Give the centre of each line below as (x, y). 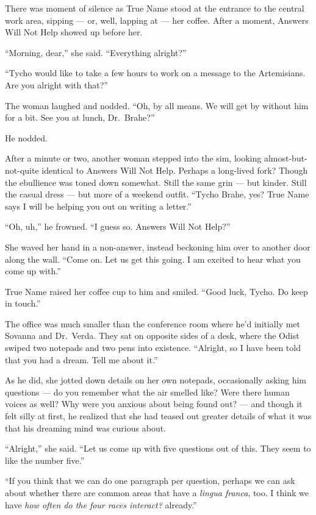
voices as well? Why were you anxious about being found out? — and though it (154, 404)
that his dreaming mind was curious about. (85, 428)
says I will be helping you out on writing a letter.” (98, 206)
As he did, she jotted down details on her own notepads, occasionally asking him (156, 380)
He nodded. (27, 137)
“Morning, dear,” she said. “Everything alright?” (96, 52)
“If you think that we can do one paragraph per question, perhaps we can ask (150, 481)
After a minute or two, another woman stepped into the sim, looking (133, 158)
